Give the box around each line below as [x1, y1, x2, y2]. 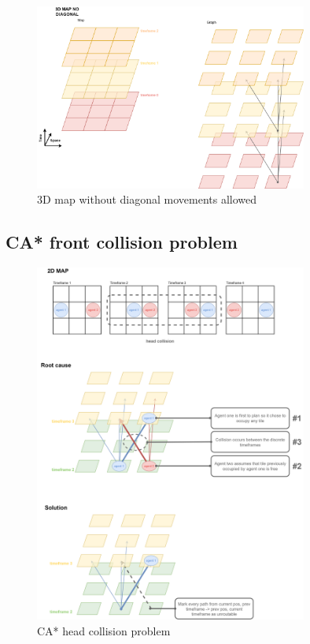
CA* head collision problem [37, 622, 171, 638]
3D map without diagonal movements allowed [37, 191, 257, 208]
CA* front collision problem [6, 230, 238, 254]
